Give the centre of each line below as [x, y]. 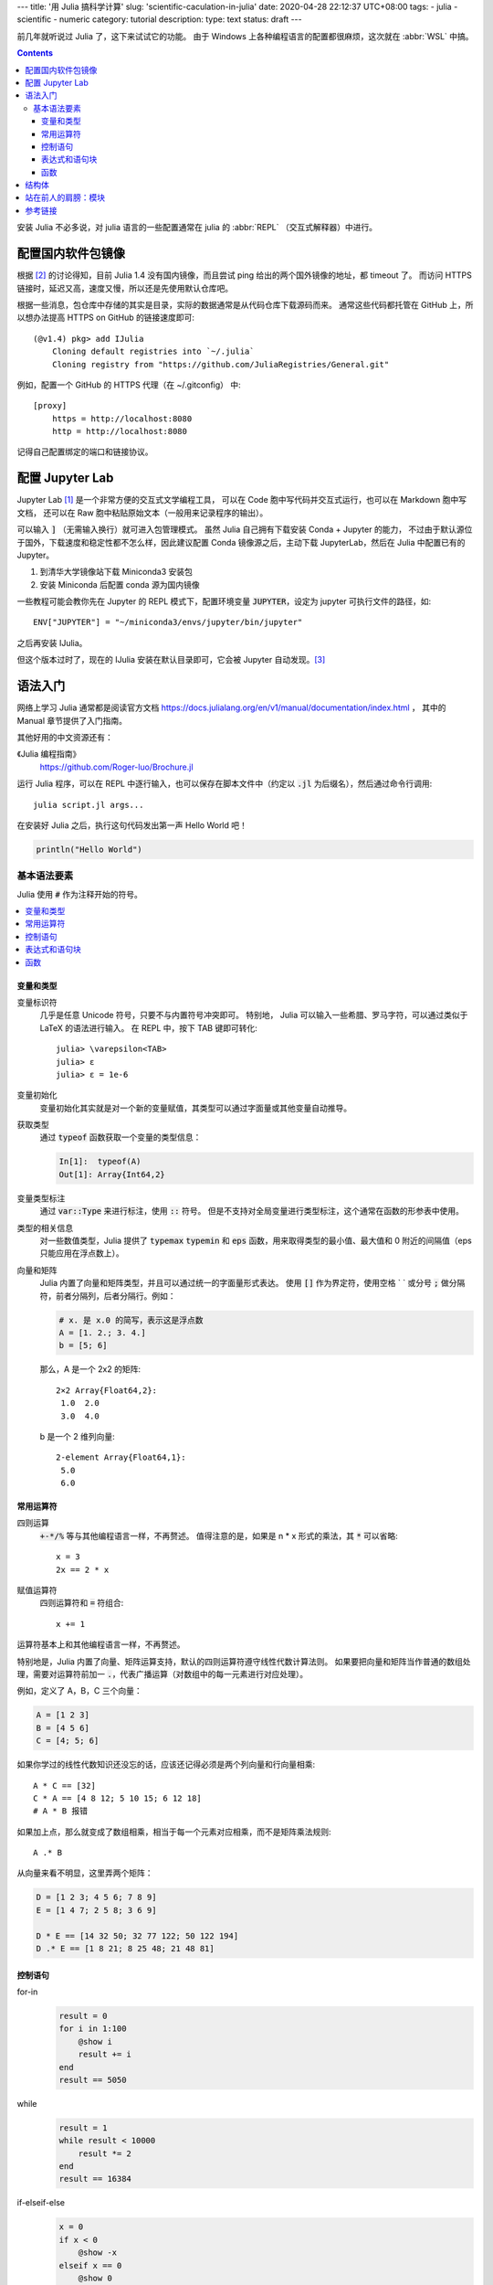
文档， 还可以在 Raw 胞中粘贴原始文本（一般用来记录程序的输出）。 [142, 513]
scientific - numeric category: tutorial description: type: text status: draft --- [159, 19]
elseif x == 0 [90, 2265]
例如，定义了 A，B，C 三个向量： [79, 1691]
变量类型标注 [41, 1198]
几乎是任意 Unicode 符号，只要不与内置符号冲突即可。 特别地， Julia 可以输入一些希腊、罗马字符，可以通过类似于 [254, 1015]
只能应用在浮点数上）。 [82, 1253]
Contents [35, 53]
